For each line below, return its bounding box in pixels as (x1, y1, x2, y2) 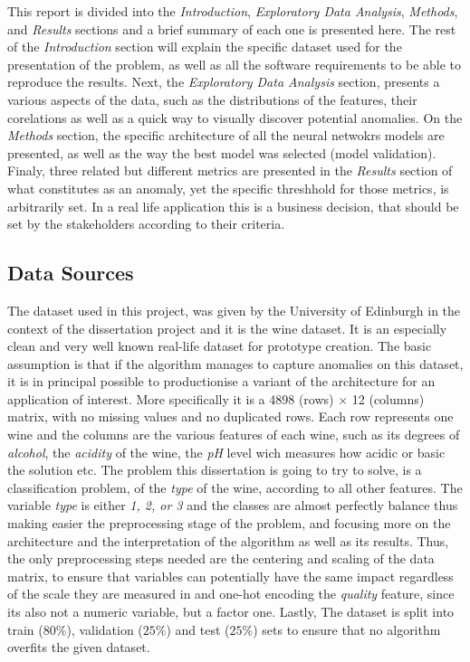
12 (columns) (351, 389, 425, 408)
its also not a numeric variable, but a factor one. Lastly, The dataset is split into (7, 602, 455, 621)
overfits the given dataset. (7, 638, 150, 657)
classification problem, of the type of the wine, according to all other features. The (7, 478, 463, 496)
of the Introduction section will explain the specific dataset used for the (7, 37, 402, 56)
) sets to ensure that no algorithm (253, 619, 441, 638)
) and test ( (166, 619, 230, 638)
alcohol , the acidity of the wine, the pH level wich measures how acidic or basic (7, 442, 446, 461)
